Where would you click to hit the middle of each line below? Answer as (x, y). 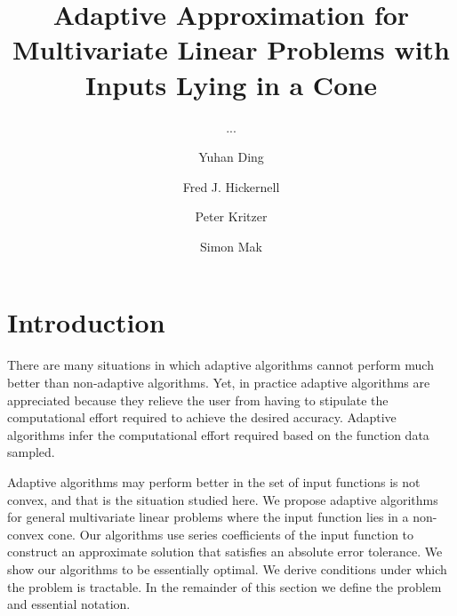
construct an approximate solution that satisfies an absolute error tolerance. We (225, 552)
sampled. (31, 452)
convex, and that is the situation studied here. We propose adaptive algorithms (223, 499)
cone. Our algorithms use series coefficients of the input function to (231, 534)
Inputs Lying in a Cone (231, 84)
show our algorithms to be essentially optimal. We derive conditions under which (227, 568)
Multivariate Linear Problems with (231, 49)
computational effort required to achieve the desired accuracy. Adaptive (202, 417)
